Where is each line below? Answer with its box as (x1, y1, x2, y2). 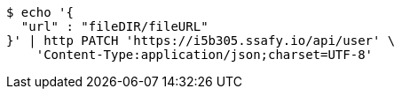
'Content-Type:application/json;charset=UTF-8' (35, 48, 374, 62)
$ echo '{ (6, 5, 74, 19)
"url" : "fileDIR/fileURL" (20, 19, 209, 33)
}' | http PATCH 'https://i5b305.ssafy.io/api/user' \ (6, 33, 396, 48)
